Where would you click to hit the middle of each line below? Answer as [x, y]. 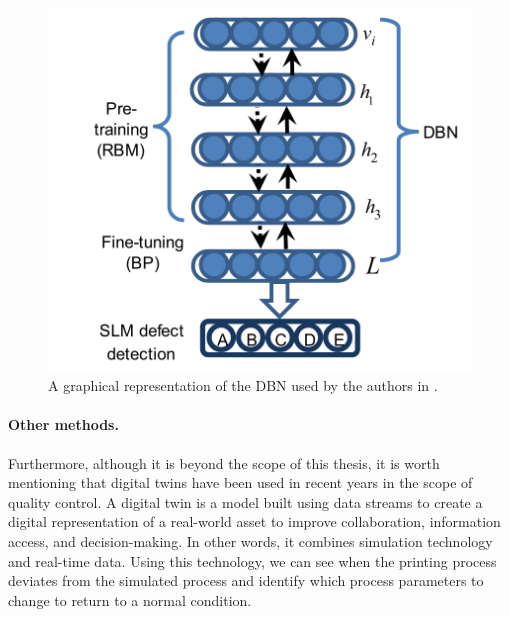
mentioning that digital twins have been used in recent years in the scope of [240, 482]
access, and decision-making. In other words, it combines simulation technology [250, 541]
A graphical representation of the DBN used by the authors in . [243, 385]
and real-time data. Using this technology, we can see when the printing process [252, 560]
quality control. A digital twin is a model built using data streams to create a [245, 501]
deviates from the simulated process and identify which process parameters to [246, 580]
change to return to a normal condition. [130, 599]
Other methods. [63, 424]
